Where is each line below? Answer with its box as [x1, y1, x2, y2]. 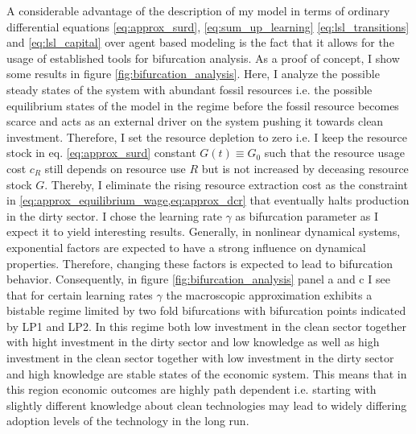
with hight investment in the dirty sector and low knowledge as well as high [6, 333, 380, 350]
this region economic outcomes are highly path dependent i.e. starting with [6, 381, 377, 398]
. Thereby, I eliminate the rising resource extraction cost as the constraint [44, 176, 408, 192]
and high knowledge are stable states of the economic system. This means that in [6, 365, 407, 382]
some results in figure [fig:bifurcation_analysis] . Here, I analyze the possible [6, 65, 380, 82]
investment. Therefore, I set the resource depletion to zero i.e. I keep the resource [6, 128, 407, 145]
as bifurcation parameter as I [235, 207, 379, 224]
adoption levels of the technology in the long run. [6, 412, 249, 429]
